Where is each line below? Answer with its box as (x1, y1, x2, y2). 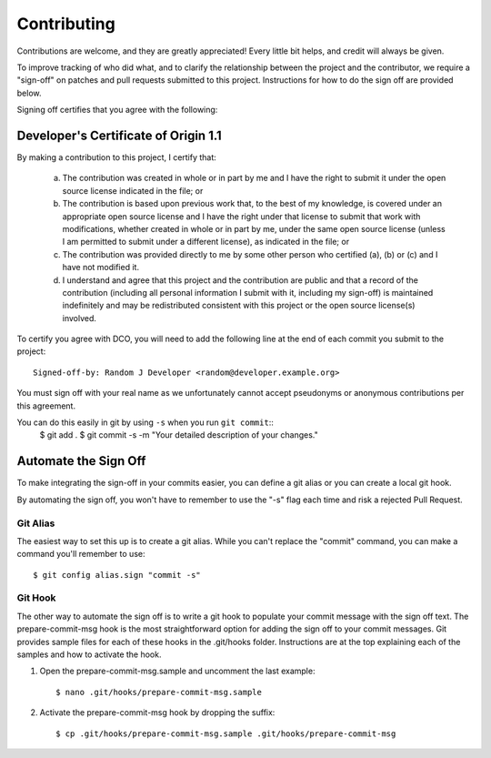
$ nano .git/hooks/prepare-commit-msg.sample (55, 687, 263, 697)
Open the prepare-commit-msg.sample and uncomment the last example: (39, 665, 316, 677)
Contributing (16, 14, 115, 34)
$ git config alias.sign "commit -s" (33, 570, 202, 580)
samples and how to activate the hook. (16, 649, 162, 660)
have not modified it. (62, 262, 140, 273)
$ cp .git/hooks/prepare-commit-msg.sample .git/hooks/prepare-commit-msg (55, 728, 396, 739)
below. (16, 87, 42, 98)
